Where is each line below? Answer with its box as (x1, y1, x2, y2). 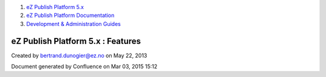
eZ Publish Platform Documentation (26, 12, 115, 19)
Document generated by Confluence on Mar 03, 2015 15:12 (11, 63, 158, 70)
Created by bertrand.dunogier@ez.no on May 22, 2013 (11, 52, 147, 59)
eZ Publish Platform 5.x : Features (11, 36, 141, 46)
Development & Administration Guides (26, 20, 121, 27)
